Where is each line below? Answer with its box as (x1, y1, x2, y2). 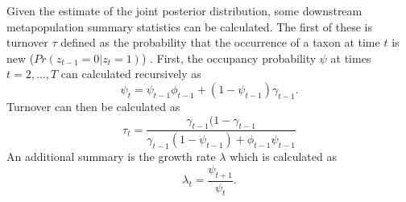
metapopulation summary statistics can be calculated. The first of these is (6, 18, 373, 35)
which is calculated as (230, 148, 337, 165)
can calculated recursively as (60, 65, 201, 82)
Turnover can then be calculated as (6, 97, 180, 114)
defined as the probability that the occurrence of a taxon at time (60, 34, 380, 51)
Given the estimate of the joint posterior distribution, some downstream (6, 2, 362, 19)
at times (330, 49, 371, 66)
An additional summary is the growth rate (6, 148, 216, 165)
